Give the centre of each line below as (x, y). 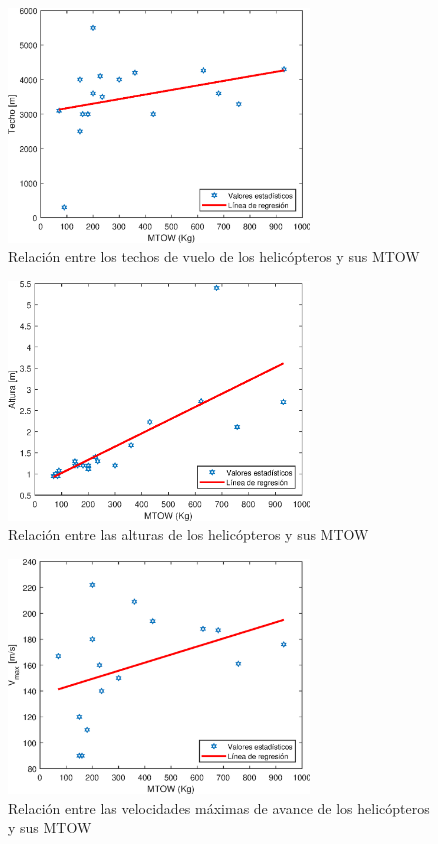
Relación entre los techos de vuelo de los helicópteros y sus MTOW (214, 256)
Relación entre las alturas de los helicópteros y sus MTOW (188, 534)
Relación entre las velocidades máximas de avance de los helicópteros (219, 807)
